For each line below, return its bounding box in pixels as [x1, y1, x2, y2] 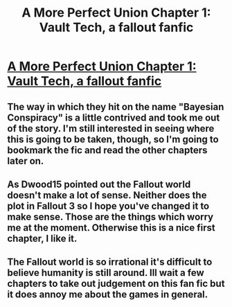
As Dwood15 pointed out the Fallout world [7, 178, 191, 190]
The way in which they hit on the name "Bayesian [7, 100, 224, 112]
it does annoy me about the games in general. [7, 289, 208, 301]
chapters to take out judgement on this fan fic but [7, 278, 225, 290]
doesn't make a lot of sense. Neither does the [7, 189, 207, 201]
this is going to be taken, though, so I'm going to [7, 133, 220, 145]
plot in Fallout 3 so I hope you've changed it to [7, 200, 210, 212]
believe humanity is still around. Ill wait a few [7, 267, 204, 279]
